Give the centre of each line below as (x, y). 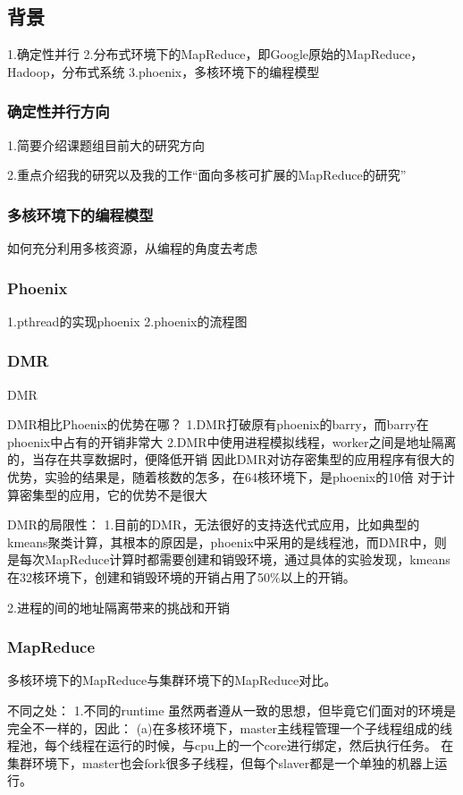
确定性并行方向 (59, 111)
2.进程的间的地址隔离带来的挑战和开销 (118, 607)
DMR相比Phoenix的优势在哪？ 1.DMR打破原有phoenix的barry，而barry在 (218, 424)
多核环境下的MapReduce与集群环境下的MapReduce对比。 (172, 680)
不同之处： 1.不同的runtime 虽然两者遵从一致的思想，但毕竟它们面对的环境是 (232, 710)
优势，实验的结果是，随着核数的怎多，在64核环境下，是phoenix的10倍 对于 (225, 477)
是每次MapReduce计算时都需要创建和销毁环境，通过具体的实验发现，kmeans (229, 559)
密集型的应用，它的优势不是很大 (113, 494)
